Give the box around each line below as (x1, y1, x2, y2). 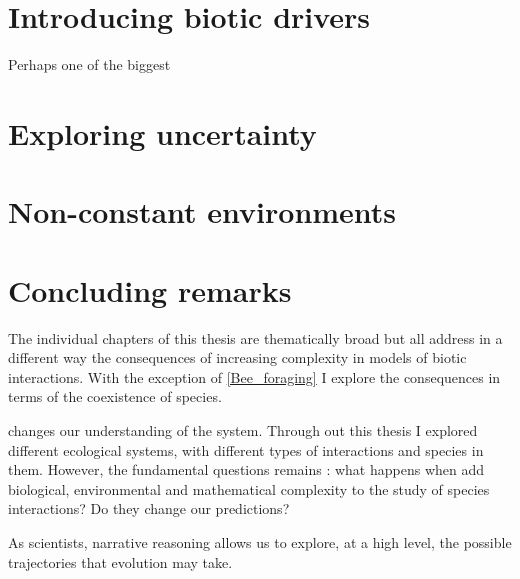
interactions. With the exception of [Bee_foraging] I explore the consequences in (8, 366, 501, 387)
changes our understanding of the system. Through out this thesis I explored (8, 419, 478, 440)
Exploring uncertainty (8, 112, 317, 153)
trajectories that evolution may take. (8, 551, 233, 572)
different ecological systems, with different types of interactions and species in (8, 439, 484, 460)
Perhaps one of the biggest (8, 54, 171, 75)
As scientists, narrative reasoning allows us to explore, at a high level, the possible (8, 531, 512, 552)
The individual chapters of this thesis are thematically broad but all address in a (8, 327, 503, 348)
